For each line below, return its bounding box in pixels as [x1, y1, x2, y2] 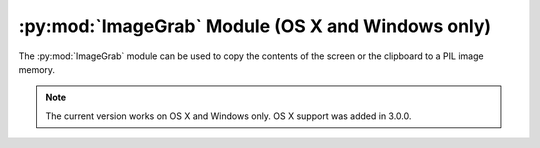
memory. [18, 63, 55, 75]
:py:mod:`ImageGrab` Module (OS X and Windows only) [18, 15, 492, 37]
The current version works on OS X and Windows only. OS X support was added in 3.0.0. [45, 110, 412, 122]
